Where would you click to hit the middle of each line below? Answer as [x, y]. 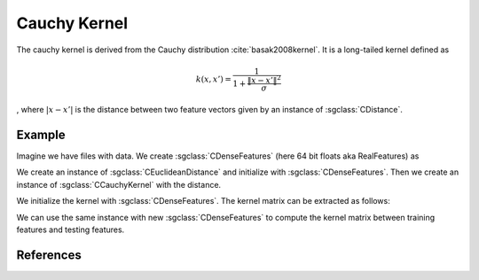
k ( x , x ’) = [214, 79]
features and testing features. [71, 229]
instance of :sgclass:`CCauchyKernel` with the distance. [119, 184]
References [49, 255]
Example [41, 135]
